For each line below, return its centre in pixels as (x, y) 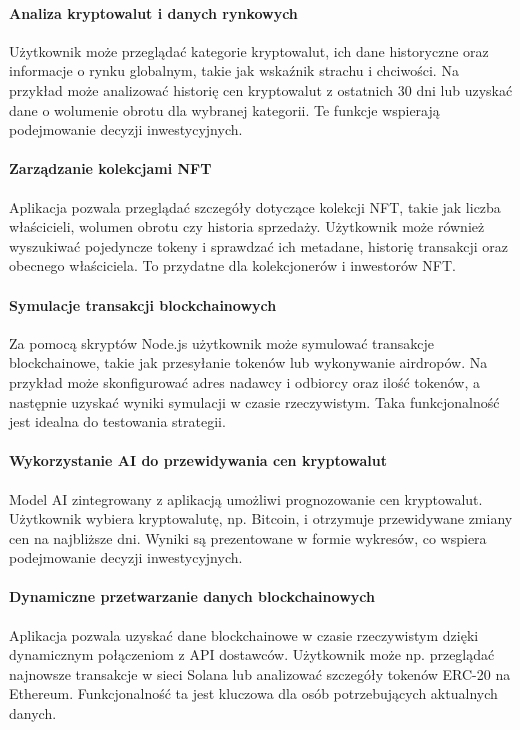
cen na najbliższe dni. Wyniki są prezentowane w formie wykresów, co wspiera (248, 537)
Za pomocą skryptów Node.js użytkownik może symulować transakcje (222, 342)
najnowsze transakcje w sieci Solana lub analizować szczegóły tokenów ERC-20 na (260, 673)
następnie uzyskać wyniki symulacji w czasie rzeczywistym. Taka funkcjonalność (254, 401)
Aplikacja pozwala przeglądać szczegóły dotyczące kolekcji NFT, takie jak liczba (255, 206)
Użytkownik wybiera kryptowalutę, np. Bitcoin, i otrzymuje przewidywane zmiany (261, 518)
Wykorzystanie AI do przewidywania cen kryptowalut (198, 460)
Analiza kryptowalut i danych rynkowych (153, 12)
